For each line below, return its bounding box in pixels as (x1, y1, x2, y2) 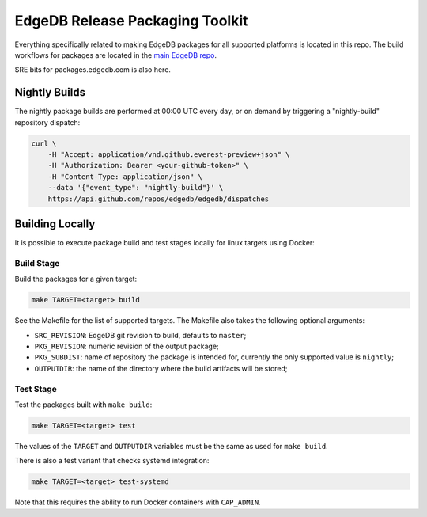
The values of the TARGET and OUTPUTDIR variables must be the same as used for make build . (14, 441, 328, 450)
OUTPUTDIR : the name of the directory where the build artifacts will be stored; (34, 363, 288, 373)
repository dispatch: (14, 117, 81, 127)
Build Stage (14, 257, 60, 268)
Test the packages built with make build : (14, 400, 153, 409)
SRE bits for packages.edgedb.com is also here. (14, 65, 172, 74)
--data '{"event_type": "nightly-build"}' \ (47, 183, 224, 192)
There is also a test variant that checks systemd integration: (14, 456, 210, 466)
